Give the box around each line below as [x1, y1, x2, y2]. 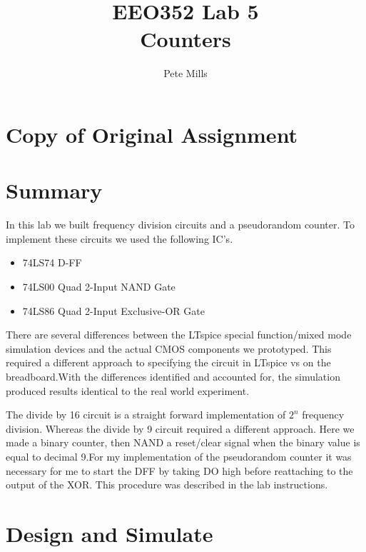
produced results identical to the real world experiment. [6, 383, 250, 398]
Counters [140, 24, 231, 54]
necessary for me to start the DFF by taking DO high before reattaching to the [6, 463, 353, 478]
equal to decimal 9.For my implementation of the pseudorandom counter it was [6, 448, 352, 463]
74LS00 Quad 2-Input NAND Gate [22, 279, 176, 293]
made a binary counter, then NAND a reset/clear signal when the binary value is [6, 435, 360, 450]
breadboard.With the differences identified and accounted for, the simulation [6, 368, 340, 383]
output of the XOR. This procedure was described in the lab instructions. [6, 477, 328, 492]
